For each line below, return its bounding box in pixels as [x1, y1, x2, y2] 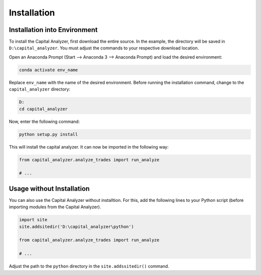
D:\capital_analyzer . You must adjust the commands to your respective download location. [9, 45, 199, 51]
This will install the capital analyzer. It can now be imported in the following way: [9, 144, 169, 150]
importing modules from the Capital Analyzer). [9, 204, 101, 210]
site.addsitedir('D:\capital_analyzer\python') [19, 224, 134, 229]
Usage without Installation [9, 184, 90, 193]
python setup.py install [19, 131, 78, 137]
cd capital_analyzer [19, 106, 68, 111]
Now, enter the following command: [9, 119, 80, 124]
